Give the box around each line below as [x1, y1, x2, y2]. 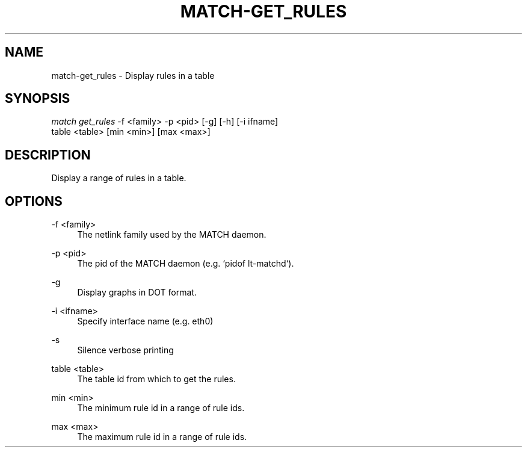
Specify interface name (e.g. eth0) [77, 316, 214, 327]
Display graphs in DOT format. [77, 287, 197, 298]
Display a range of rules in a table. [51, 173, 186, 184]
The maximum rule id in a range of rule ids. [77, 432, 247, 442]
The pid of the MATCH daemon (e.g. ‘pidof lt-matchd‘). [77, 258, 294, 269]
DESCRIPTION [5, 147, 91, 163]
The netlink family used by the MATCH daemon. [77, 229, 267, 240]
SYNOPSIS [5, 91, 70, 107]
